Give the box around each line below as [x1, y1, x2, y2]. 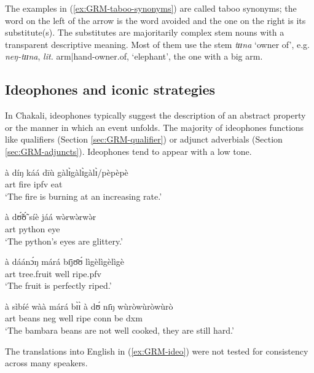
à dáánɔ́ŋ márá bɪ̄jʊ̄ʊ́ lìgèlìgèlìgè [5, 255, 124, 268]
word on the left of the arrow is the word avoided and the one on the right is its [5, 14, 306, 26]
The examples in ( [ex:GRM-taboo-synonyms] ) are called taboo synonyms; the [5, 2, 297, 14]
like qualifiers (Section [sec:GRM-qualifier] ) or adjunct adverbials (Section [5, 133, 283, 146]
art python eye [5, 222, 60, 235]
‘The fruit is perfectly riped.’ [5, 279, 112, 292]
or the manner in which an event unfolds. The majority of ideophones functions [5, 120, 304, 133]
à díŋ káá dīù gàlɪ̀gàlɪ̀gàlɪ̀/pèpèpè [5, 165, 128, 178]
